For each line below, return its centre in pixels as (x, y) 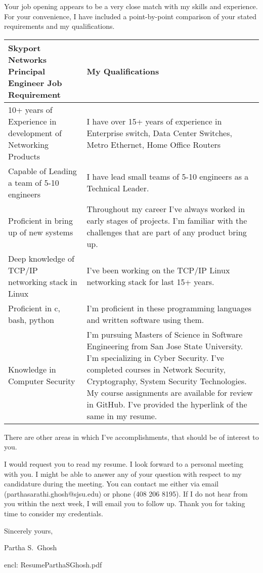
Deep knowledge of (41, 258)
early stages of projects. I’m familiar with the (167, 220)
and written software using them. (145, 319)
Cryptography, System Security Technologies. (167, 381)
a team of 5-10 (34, 182)
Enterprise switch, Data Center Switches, (159, 133)
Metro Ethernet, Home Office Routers (154, 144)
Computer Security (42, 381)
